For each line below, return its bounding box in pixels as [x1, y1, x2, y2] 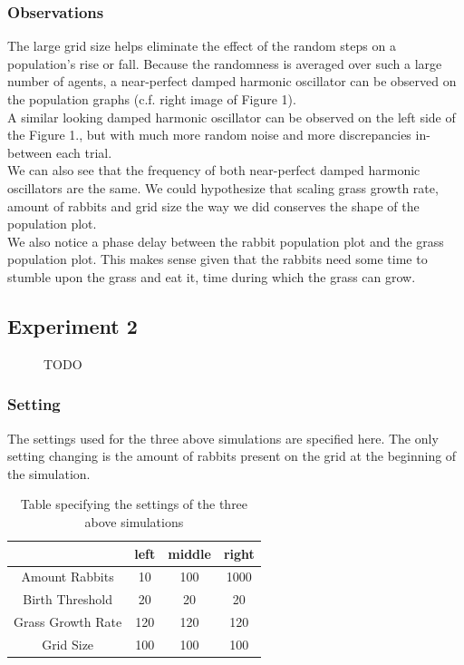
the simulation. [7, 464, 91, 483]
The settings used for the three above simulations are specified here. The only [7, 428, 439, 447]
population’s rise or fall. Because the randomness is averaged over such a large [7, 54, 442, 73]
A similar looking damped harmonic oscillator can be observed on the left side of [7, 107, 456, 126]
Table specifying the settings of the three [20, 494, 248, 513]
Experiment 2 [7, 311, 138, 339]
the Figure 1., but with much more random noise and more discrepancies [7, 125, 411, 144]
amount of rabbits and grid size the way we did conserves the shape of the [7, 196, 420, 215]
